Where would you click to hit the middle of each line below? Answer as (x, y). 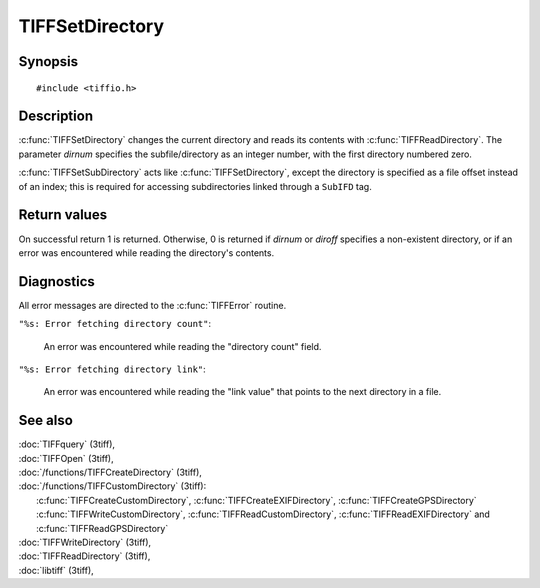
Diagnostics (56, 281)
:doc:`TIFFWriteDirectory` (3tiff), (85, 542)
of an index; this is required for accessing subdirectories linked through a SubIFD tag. (195, 186)
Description (56, 116)
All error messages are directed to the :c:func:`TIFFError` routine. (152, 305)
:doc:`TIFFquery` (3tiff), (66, 444)
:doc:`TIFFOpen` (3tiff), (66, 458)
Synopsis (48, 61)
